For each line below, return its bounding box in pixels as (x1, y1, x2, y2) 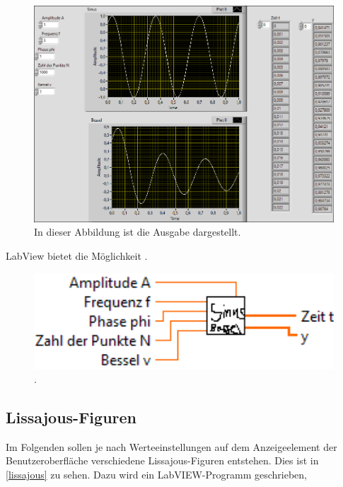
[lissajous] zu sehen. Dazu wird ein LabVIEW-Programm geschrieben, (6, 466, 307, 481)
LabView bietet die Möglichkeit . (6, 248, 148, 263)
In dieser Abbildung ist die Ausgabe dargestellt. (34, 224, 241, 239)
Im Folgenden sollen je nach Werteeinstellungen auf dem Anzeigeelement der (6, 439, 337, 454)
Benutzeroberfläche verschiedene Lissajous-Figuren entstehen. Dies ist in (6, 453, 319, 468)
